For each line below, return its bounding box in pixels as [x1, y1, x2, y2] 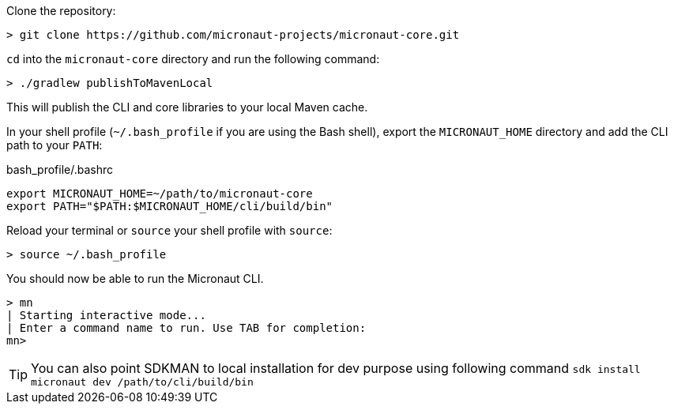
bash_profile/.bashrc [6, 163, 114, 176]
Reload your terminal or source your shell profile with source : [6, 224, 333, 237]
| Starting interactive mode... [6, 309, 206, 322]
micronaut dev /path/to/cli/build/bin [31, 376, 254, 388]
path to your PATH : [6, 138, 103, 152]
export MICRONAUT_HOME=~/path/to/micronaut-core [6, 187, 313, 200]
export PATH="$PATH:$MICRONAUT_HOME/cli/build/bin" [6, 200, 333, 213]
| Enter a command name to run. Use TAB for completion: [6, 322, 367, 334]
